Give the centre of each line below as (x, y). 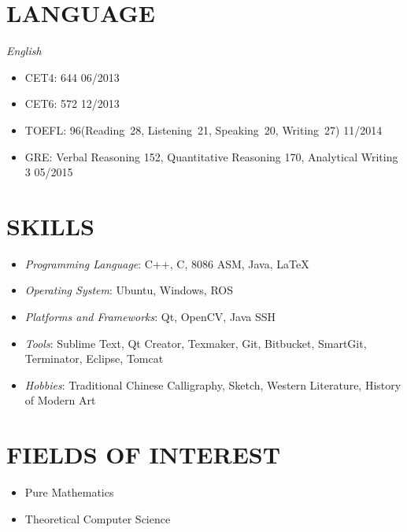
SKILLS (50, 225)
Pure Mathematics (69, 492)
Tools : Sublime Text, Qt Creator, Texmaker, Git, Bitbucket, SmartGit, (196, 343)
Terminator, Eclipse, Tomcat (94, 358)
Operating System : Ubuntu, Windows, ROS (129, 290)
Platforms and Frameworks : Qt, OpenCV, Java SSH (150, 316)
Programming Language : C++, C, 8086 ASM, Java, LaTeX (167, 263)
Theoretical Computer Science (98, 518)
